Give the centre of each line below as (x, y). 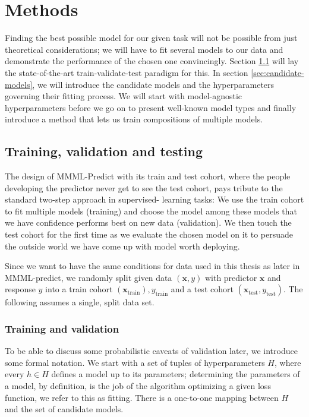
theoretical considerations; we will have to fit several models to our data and (144, 49)
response (20, 289)
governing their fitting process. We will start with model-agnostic (124, 96)
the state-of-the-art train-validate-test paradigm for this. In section (127, 72)
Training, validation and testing (104, 151)
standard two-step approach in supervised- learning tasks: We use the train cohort (154, 199)
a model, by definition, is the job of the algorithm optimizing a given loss (138, 386)
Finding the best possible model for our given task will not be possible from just (151, 38)
